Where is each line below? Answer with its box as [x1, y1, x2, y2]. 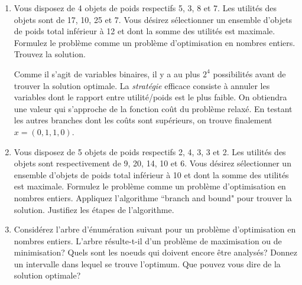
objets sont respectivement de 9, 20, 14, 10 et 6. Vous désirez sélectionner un [14, 157, 291, 169]
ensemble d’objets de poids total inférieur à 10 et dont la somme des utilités [14, 168, 289, 181]
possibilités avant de [213, 67, 286, 80]
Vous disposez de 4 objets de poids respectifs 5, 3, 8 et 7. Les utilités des [14, 2, 277, 14]
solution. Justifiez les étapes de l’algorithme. [14, 203, 174, 215]
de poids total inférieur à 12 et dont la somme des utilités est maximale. [14, 25, 275, 37]
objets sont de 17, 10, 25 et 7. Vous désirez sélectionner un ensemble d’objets [14, 13, 293, 25]
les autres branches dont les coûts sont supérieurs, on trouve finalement [14, 114, 272, 126]
